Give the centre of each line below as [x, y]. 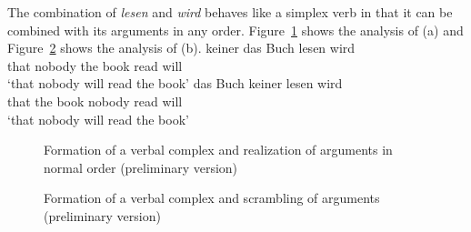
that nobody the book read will [95, 65]
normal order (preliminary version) [141, 167]
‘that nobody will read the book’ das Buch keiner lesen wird [175, 83]
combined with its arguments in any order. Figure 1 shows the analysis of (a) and [235, 30]
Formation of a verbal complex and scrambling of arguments [212, 198]
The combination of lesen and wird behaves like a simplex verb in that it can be [230, 12]
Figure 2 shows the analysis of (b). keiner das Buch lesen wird [181, 48]
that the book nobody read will [95, 101]
